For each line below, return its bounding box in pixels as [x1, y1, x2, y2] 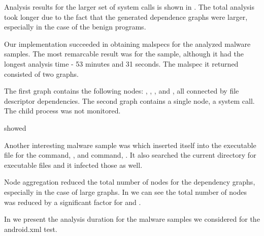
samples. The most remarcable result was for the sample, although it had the [4, 48, 244, 59]
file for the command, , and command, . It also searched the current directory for [4, 150, 256, 160]
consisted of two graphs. [4, 68, 79, 79]
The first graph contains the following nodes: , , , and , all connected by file [4, 85, 239, 96]
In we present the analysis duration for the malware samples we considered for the [4, 214, 260, 224]
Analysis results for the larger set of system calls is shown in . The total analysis [4, 2, 254, 12]
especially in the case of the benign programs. [4, 21, 146, 32]
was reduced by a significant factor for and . [4, 196, 141, 207]
